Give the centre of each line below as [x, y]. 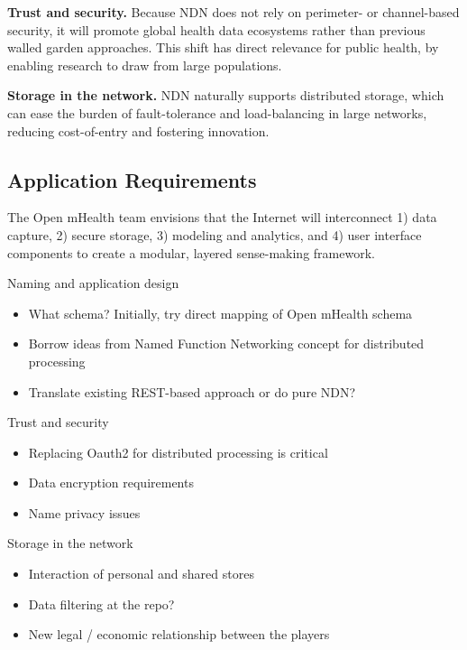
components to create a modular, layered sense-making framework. [191, 252]
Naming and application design [93, 283]
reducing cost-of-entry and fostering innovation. [138, 130]
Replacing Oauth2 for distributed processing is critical [178, 452]
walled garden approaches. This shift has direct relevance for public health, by [223, 47]
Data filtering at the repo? [101, 604]
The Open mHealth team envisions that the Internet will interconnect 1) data [222, 217]
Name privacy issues [84, 512]
